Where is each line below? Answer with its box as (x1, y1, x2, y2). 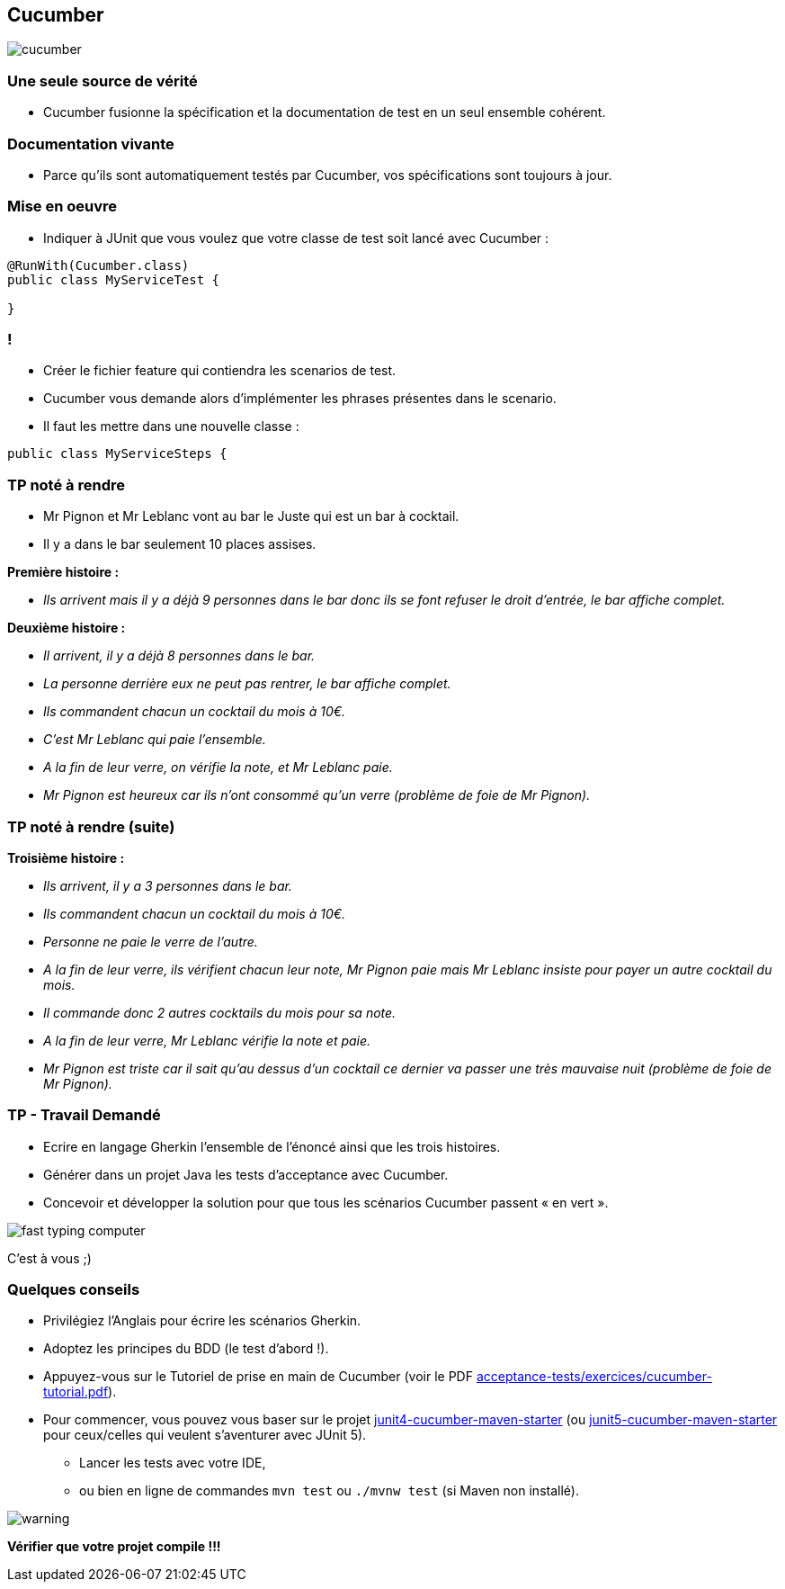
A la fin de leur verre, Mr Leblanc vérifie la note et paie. (43, 1032, 371, 1048)
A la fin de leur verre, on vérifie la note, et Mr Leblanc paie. (43, 759, 393, 776)
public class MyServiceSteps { (7, 446, 227, 462)
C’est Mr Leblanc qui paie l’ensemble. (43, 732, 266, 748)
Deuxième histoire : (7, 620, 126, 636)
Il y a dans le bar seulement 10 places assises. (43, 536, 317, 552)
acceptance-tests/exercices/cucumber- (476, 1369, 712, 1385)
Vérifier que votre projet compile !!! (7, 1539, 221, 1555)
